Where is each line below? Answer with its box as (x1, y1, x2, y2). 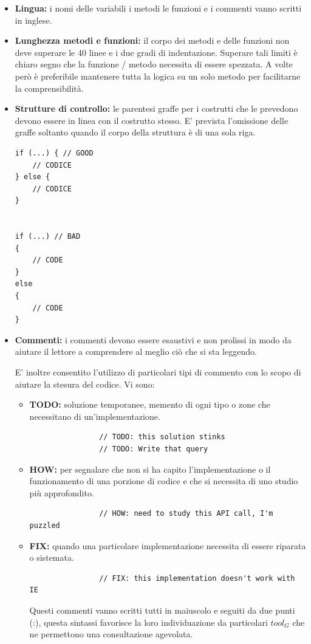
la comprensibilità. (15, 81, 84, 94)
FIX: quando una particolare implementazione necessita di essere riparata (29, 539, 306, 552)
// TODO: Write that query (99, 445, 208, 453)
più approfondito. (29, 486, 94, 499)
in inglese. (15, 13, 52, 26)
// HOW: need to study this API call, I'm (99, 509, 273, 518)
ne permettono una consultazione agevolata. (29, 628, 193, 640)
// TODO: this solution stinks (99, 433, 225, 442)
